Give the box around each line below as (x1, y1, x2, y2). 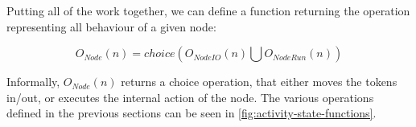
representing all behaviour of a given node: (6, 18, 216, 35)
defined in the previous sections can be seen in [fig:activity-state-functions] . (6, 104, 377, 121)
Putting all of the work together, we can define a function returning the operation (6, 2, 410, 18)
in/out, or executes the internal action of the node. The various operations (6, 88, 374, 105)
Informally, (6, 73, 60, 90)
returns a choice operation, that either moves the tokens (121, 73, 397, 90)
